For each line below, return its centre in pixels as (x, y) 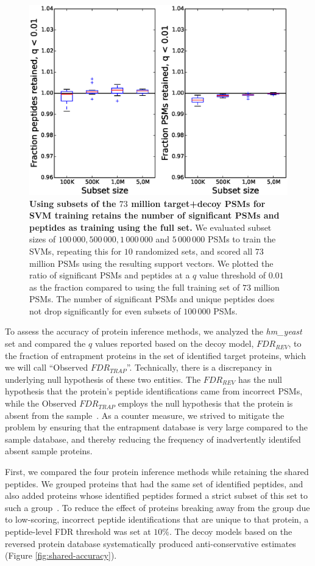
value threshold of (232, 275)
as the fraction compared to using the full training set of (135, 287)
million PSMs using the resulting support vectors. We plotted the (151, 263)
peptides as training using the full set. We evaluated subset (150, 227)
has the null (260, 379)
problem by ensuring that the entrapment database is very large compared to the (157, 427)
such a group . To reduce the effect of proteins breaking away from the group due (157, 507)
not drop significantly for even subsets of (105, 310)
